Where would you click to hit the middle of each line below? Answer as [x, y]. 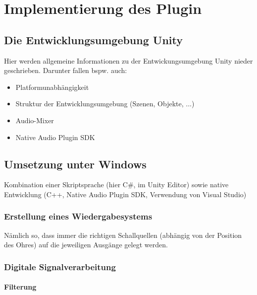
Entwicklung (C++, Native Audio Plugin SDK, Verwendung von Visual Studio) [125, 194]
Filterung [20, 287]
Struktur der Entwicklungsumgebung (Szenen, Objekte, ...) [105, 104]
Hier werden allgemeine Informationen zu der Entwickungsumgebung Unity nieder [128, 60]
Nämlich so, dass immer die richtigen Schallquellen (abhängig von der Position [123, 235]
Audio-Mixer [35, 120]
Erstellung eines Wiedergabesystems [78, 216]
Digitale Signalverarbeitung [60, 266]
